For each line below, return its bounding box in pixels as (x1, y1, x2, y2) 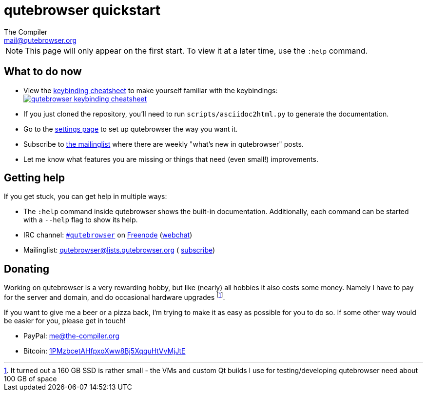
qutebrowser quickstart (4, 2, 161, 19)
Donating (4, 262, 50, 275)
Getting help (4, 172, 65, 184)
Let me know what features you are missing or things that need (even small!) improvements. (23, 155, 318, 163)
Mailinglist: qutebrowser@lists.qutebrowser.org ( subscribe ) (23, 246, 215, 255)
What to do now (4, 65, 82, 78)
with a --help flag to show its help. (23, 216, 138, 224)
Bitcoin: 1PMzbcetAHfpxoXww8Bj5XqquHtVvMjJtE (23, 346, 186, 355)
